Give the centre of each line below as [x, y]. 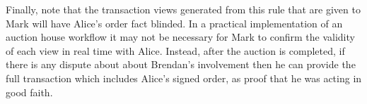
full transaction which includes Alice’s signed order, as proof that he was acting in [184, 78]
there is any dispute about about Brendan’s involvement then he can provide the [181, 64]
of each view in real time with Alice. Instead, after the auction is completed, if [175, 50]
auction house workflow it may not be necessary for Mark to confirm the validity [180, 37]
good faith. [29, 92]
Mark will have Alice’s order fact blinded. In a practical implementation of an [174, 23]
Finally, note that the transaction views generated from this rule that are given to [183, 9]
